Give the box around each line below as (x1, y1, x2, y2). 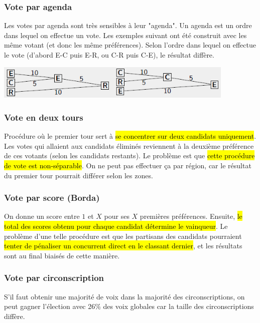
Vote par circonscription (4, 271, 104, 284)
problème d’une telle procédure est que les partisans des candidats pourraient (4, 230, 242, 241)
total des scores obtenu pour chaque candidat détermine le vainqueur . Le (4, 221, 228, 231)
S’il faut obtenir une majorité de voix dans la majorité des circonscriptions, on (4, 291, 245, 301)
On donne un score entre (4, 211, 80, 221)
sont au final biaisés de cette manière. (4, 250, 120, 260)
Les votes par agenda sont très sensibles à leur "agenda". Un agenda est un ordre (4, 20, 252, 31)
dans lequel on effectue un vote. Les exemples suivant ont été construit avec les (4, 30, 247, 40)
